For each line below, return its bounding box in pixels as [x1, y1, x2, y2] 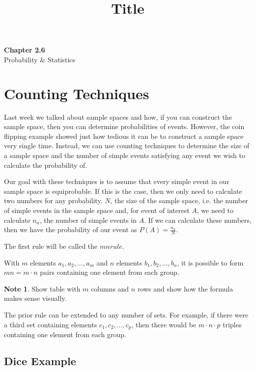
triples [223, 319, 242, 329]
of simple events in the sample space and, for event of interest [4, 205, 190, 215]
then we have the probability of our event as [4, 224, 137, 235]
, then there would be [131, 319, 197, 329]
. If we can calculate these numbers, [144, 214, 252, 225]
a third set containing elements [4, 319, 97, 329]
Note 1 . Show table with [4, 283, 81, 293]
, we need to [197, 205, 234, 215]
